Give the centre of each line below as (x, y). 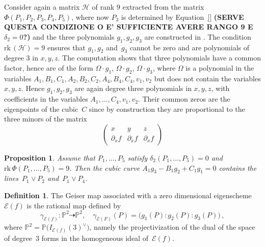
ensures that (66, 47)
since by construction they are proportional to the (167, 109)
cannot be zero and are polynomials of (189, 47)
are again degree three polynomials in (133, 88)
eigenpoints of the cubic (41, 109)
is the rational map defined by (74, 205)
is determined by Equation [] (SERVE (182, 17)
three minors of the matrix (46, 119)
